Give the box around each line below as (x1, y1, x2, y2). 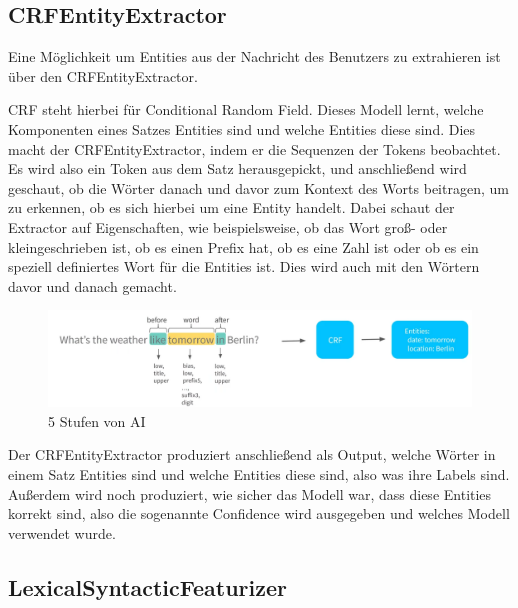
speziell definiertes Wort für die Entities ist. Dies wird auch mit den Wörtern (8, 256, 480, 277)
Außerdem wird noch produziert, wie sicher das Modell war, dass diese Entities (8, 483, 492, 504)
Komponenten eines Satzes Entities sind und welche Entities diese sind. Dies (8, 118, 476, 139)
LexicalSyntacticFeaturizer (8, 571, 288, 602)
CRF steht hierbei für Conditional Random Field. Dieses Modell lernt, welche (8, 99, 484, 120)
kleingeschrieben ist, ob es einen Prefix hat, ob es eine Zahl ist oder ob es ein (8, 236, 479, 257)
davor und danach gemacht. (8, 275, 177, 296)
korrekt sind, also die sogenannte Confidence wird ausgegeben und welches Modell (8, 503, 510, 524)
